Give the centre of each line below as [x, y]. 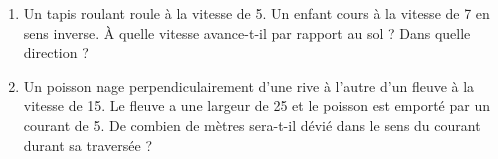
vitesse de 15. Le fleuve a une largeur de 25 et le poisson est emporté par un [256, 105]
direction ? [56, 52]
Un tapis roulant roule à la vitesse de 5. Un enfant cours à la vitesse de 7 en [256, 13]
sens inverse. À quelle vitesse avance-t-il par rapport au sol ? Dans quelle [247, 32]
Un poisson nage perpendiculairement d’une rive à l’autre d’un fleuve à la [249, 85]
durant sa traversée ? [87, 144]
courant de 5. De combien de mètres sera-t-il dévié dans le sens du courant [252, 124]
